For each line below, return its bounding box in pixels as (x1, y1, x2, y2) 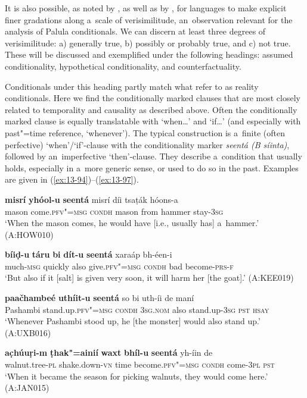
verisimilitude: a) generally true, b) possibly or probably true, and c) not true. (5, 36, 291, 49)
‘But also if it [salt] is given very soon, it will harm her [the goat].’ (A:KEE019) (5, 271, 294, 284)
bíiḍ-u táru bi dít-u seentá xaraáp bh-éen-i (5, 248, 172, 261)
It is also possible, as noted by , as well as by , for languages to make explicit (5, 2, 287, 14)
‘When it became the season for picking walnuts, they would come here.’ (5, 369, 268, 382)
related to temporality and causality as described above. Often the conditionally (5, 103, 297, 115)
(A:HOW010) (5, 228, 54, 240)
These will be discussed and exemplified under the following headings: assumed (5, 48, 293, 61)
